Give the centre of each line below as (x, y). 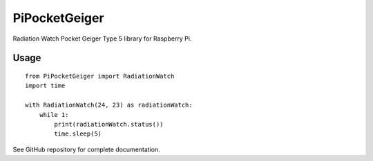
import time (45, 86)
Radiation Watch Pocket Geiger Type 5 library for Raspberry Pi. (102, 39)
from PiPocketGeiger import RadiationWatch (100, 76)
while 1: (54, 115)
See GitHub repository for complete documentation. (86, 149)
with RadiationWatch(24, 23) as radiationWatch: (109, 105)
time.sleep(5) (78, 134)
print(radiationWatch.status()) (109, 124)
